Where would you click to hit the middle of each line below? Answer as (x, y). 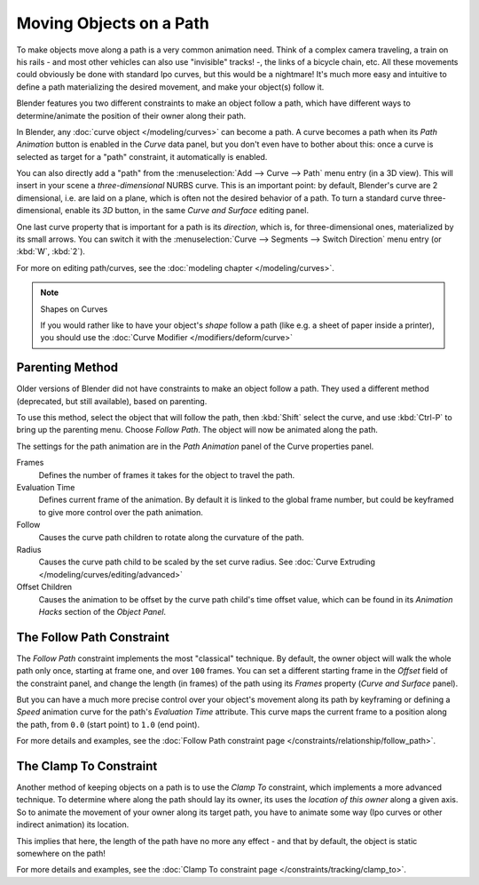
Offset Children (44, 587)
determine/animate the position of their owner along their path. (131, 116)
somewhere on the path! (61, 854)
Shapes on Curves (74, 309)
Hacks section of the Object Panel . (102, 611)
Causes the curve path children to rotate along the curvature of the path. (172, 537)
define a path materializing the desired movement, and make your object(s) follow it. (170, 87)
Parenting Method (67, 367)
